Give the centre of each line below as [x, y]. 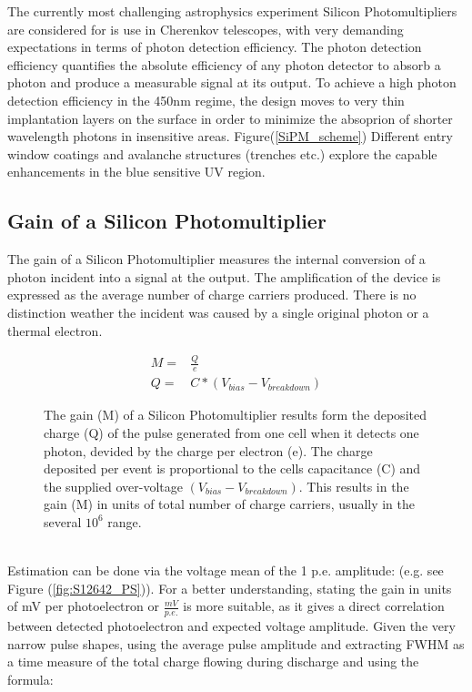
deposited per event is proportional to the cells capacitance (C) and [232, 468]
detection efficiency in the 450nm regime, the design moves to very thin [206, 100]
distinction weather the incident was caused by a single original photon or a [218, 312]
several [63, 521]
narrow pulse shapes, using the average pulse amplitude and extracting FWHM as [236, 643]
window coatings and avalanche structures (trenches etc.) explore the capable [222, 153]
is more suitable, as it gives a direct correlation [314, 606]
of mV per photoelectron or [83, 606]
